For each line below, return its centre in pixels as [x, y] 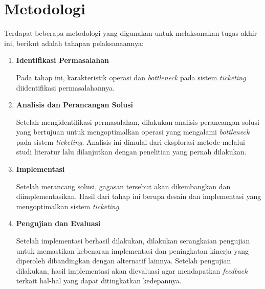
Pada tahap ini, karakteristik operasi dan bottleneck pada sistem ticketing [131, 77]
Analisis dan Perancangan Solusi [74, 105]
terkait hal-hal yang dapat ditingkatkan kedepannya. [99, 281]
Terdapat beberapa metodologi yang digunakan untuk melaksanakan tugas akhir [131, 33]
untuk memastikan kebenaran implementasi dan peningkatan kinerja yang [132, 250]
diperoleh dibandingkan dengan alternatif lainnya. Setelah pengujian [124, 261]
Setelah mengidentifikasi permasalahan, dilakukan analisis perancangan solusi [138, 121]
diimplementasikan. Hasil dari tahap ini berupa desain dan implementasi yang [139, 196]
